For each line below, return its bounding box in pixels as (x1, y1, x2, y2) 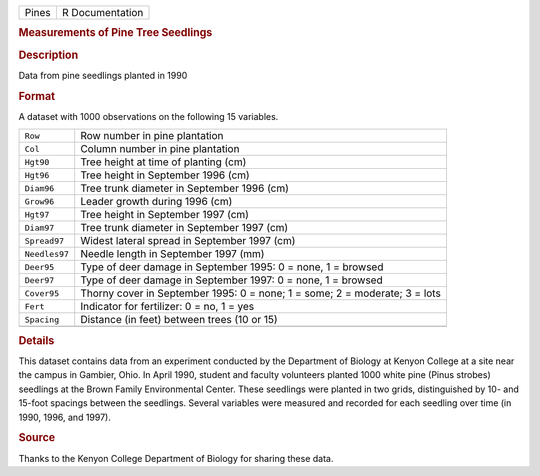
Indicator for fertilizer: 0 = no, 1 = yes (80, 300, 255, 314)
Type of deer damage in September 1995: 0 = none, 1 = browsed (80, 260, 384, 274)
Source (18, 431, 56, 445)
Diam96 (24, 183, 55, 194)
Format (18, 89, 55, 103)
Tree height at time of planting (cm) (80, 155, 247, 169)
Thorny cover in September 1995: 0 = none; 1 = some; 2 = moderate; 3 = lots (80, 286, 442, 300)
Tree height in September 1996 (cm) (80, 168, 250, 182)
